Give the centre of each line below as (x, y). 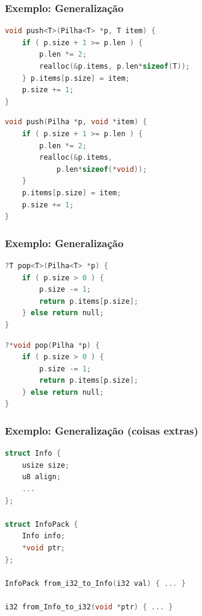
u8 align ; (41, 477)
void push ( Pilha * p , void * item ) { (76, 122)
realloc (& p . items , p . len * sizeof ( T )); (115, 66)
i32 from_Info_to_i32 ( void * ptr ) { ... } (89, 607)
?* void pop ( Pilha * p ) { (52, 345)
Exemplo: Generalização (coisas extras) (102, 430)
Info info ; (44, 536)
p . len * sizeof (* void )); (102, 169)
